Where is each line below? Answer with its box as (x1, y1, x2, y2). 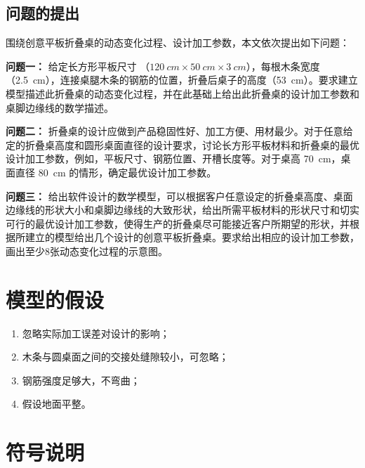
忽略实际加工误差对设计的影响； (22, 325, 170, 340)
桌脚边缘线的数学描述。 (6, 100, 114, 115)
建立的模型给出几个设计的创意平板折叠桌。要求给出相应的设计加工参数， (25, 230, 359, 245)
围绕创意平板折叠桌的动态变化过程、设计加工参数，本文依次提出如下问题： (6, 35, 350, 50)
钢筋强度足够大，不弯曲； (22, 372, 140, 387)
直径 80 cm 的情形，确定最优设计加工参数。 (15, 164, 217, 179)
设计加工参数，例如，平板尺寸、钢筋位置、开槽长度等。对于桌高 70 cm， (6, 151, 341, 166)
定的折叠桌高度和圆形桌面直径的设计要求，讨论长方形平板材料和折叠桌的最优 (6, 137, 359, 152)
